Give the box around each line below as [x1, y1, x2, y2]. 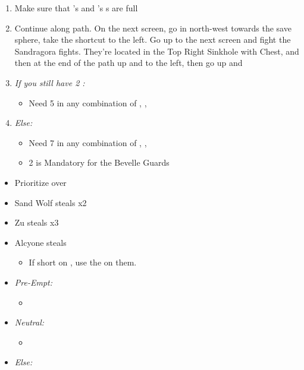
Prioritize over [14, 176, 67, 188]
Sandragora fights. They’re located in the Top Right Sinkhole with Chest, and [14, 45, 299, 57]
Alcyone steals [14, 236, 67, 248]
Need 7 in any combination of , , [29, 136, 147, 148]
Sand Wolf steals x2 [14, 196, 87, 208]
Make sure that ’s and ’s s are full [14, 2, 138, 14]
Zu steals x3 [14, 216, 59, 229]
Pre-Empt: [14, 276, 52, 288]
